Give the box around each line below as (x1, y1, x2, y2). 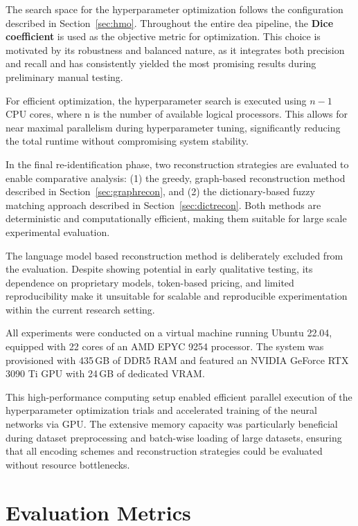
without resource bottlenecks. (6, 457, 130, 471)
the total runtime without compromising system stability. (6, 134, 249, 148)
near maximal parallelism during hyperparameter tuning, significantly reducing (6, 120, 341, 134)
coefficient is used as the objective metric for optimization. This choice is (6, 29, 321, 44)
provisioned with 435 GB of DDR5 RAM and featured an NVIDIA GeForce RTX (6, 352, 349, 367)
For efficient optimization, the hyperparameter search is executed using (6, 93, 307, 107)
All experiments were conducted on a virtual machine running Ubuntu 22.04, (6, 325, 332, 340)
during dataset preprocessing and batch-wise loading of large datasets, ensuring (6, 430, 342, 444)
